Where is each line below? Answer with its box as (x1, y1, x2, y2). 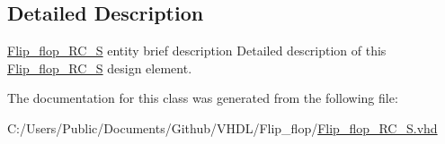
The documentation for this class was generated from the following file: (7, 89, 398, 107)
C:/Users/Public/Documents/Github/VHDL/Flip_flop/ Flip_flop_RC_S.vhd (7, 118, 438, 137)
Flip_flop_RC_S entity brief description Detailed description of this (7, 41, 387, 60)
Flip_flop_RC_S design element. (7, 58, 192, 77)
